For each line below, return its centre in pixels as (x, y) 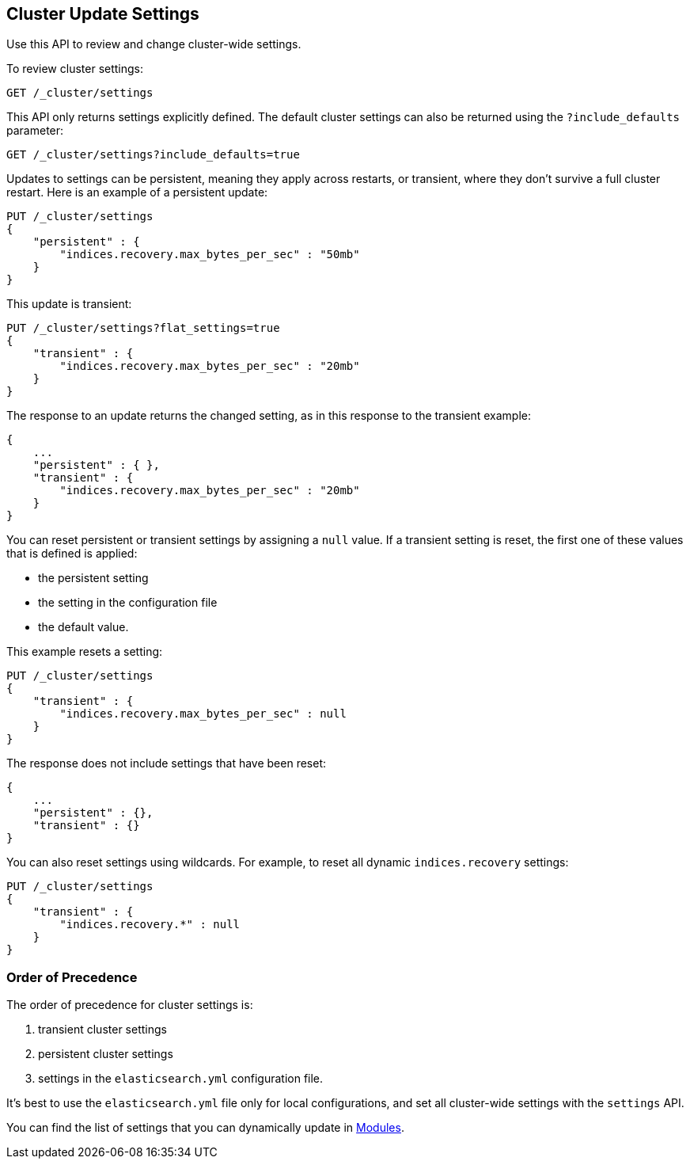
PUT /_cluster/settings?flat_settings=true (143, 328)
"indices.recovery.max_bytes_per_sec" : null (203, 714)
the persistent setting (93, 578)
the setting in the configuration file (128, 603)
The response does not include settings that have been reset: (166, 763)
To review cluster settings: (75, 69)
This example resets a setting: (85, 652)
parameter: (35, 131)
